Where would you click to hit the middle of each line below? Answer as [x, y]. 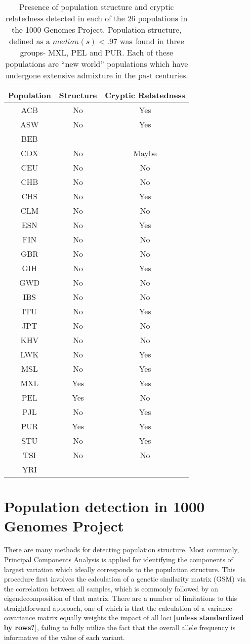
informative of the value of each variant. [64, 637]
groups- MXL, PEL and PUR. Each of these [97, 52]
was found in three [152, 41]
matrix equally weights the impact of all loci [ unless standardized [141, 617]
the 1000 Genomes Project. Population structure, [97, 29]
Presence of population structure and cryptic [96, 7]
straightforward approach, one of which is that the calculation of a [104, 608]
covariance [20, 617]
